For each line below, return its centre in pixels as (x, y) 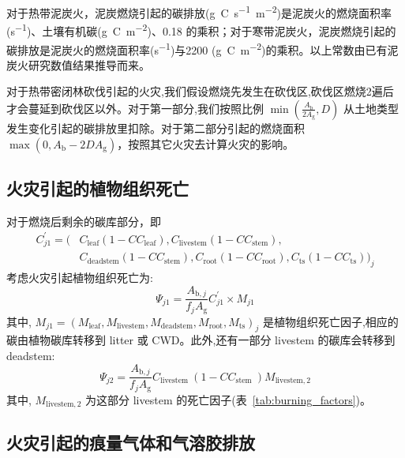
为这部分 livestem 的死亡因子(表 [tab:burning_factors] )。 (228, 399)
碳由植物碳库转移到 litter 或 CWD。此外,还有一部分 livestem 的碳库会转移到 (201, 340)
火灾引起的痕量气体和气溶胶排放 (131, 443)
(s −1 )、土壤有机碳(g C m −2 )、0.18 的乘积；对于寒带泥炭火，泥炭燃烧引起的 (201, 30)
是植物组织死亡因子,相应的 (330, 321)
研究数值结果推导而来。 (89, 64)
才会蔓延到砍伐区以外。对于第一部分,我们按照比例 (135, 108)
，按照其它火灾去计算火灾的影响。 (206, 143)
